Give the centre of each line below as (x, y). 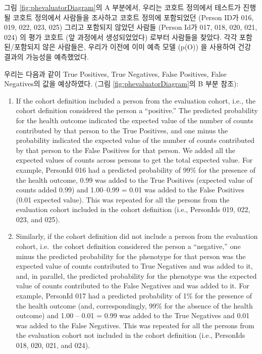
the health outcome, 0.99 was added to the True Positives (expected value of (134, 180)
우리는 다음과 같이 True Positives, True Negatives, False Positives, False (115, 73)
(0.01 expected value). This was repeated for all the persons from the (123, 199)
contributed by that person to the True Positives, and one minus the (122, 130)
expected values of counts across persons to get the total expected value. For (134, 160)
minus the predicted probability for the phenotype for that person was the (131, 256)
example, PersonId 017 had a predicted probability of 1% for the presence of (134, 296)
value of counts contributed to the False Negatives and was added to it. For (133, 286)
